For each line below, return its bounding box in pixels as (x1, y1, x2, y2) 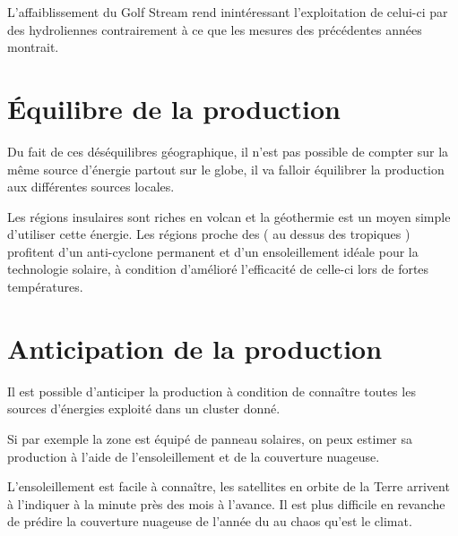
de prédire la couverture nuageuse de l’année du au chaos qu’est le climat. (7, 512, 412, 531)
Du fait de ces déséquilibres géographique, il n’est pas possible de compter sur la (7, 141, 449, 160)
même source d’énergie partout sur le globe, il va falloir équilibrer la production (7, 159, 445, 178)
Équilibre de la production (7, 89, 341, 126)
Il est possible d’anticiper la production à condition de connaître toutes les (7, 381, 416, 400)
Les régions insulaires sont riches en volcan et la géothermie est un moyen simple (7, 207, 451, 225)
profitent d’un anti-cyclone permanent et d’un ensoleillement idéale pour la (7, 242, 419, 260)
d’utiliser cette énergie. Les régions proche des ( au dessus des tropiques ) (7, 225, 410, 243)
